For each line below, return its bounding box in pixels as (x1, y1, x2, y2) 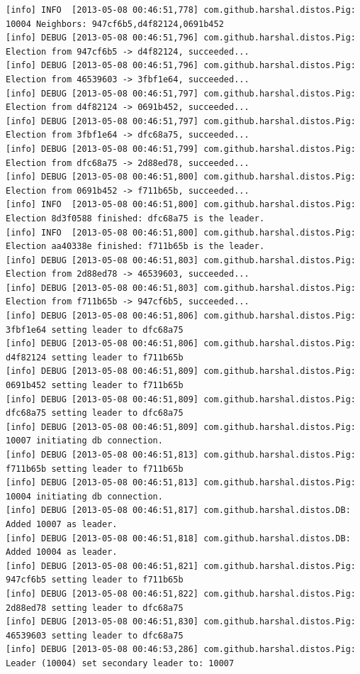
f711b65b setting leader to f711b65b (6, 463, 184, 474)
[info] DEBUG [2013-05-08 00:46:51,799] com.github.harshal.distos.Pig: (6, 143, 356, 154)
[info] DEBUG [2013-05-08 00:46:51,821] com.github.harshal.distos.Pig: (6, 560, 356, 571)
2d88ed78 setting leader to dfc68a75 (6, 602, 184, 613)
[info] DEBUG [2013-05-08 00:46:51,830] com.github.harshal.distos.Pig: (6, 617, 356, 627)
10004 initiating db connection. (6, 491, 163, 502)
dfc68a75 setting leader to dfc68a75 (6, 408, 184, 419)
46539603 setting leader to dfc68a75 (6, 630, 184, 641)
